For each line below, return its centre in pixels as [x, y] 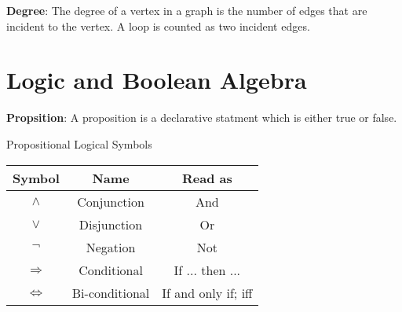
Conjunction [111, 201]
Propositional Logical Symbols [79, 143]
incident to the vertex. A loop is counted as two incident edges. [158, 26]
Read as [207, 178]
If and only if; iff [207, 292]
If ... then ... [207, 270]
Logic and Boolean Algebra [157, 80]
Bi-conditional [111, 292]
